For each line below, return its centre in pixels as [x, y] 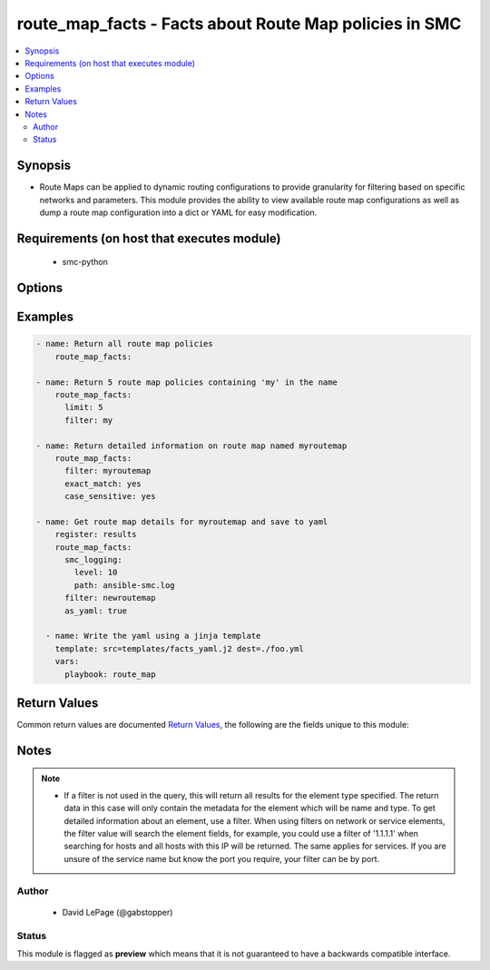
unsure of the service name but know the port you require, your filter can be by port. [222, 858]
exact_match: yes [103, 484]
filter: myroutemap [108, 471]
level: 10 [96, 573]
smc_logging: [93, 560]
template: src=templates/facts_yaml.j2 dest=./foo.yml [179, 648]
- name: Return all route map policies [124, 344]
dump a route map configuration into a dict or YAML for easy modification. [178, 212]
